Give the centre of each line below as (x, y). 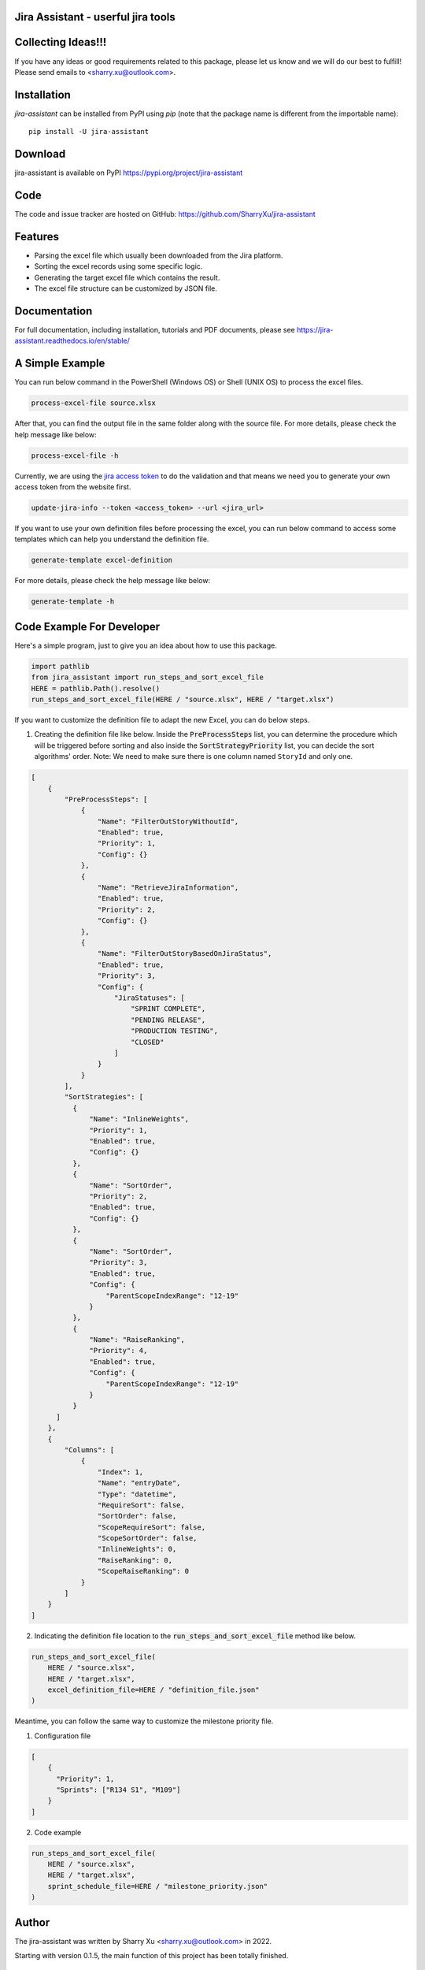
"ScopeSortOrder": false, (147, 1538)
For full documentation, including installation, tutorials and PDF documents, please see (155, 330)
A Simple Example (60, 364)
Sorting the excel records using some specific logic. (118, 266)
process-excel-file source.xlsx (94, 403)
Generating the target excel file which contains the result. (127, 277)
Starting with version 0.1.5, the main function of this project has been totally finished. (152, 1956)
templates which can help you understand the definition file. (112, 539)
